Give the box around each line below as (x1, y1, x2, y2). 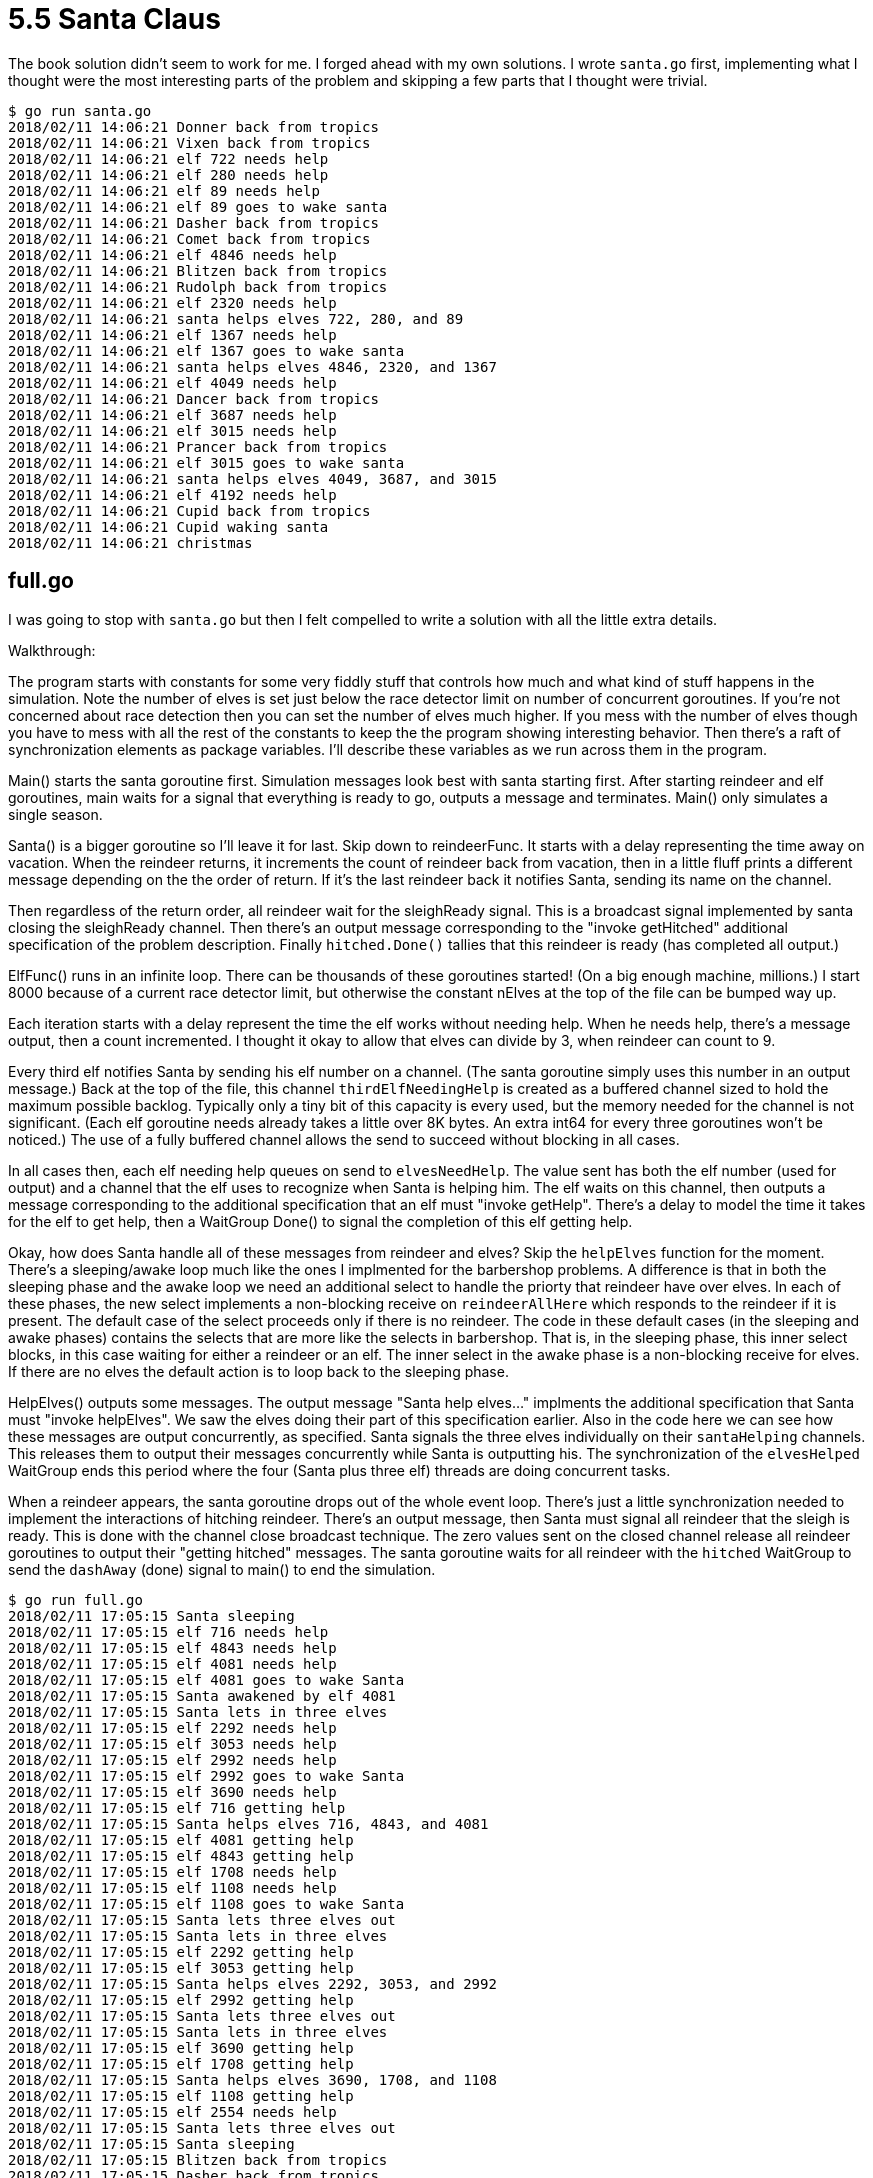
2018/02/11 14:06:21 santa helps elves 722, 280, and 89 (8, 310, 464, 327)
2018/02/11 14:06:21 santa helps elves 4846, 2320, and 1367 (8, 358, 497, 375)
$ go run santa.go (8, 102, 152, 119)
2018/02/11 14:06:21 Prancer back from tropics (8, 438, 388, 455)
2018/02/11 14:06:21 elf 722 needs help (8, 150, 329, 167)
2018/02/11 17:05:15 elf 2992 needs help (8, 1751, 337, 1768)
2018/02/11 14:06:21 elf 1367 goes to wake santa (8, 342, 405, 359)
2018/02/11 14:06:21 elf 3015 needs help (8, 422, 337, 439)
